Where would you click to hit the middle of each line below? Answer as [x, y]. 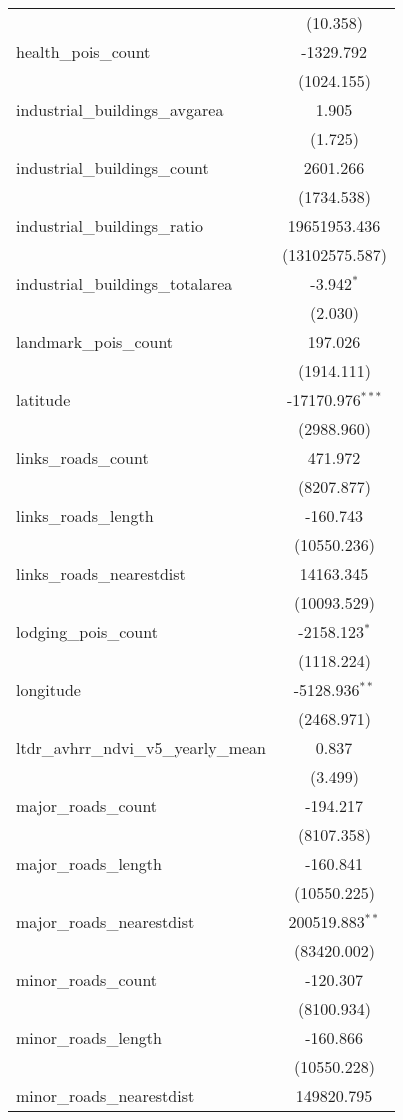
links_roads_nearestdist [101, 573]
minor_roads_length [89, 1037]
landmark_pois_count [95, 341]
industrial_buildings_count [112, 167]
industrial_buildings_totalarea [124, 283]
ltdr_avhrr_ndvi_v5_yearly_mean [141, 747]
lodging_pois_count [87, 631]
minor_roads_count [87, 979]
